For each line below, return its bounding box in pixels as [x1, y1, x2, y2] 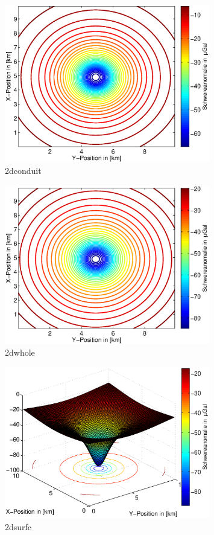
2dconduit [5, 164, 42, 177]
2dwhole [5, 346, 35, 359]
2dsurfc [5, 520, 32, 533]
